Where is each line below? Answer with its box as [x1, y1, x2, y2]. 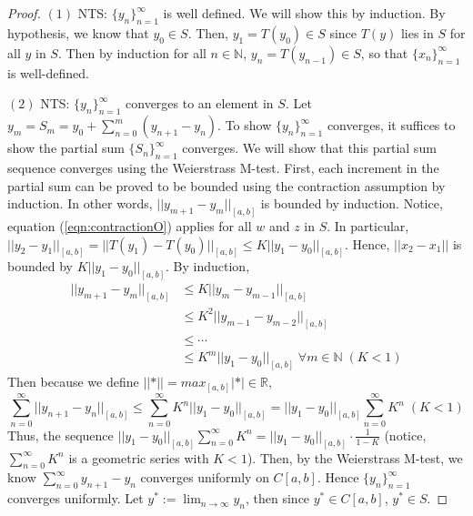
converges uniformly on [140, 468, 269, 487]
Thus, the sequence [7, 425, 114, 444]
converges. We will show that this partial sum [182, 138, 437, 157]
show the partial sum [7, 138, 125, 157]
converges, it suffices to [327, 116, 456, 135]
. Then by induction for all [57, 43, 206, 62]
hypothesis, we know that [7, 23, 149, 42]
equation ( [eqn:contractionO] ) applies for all [7, 217, 252, 236]
